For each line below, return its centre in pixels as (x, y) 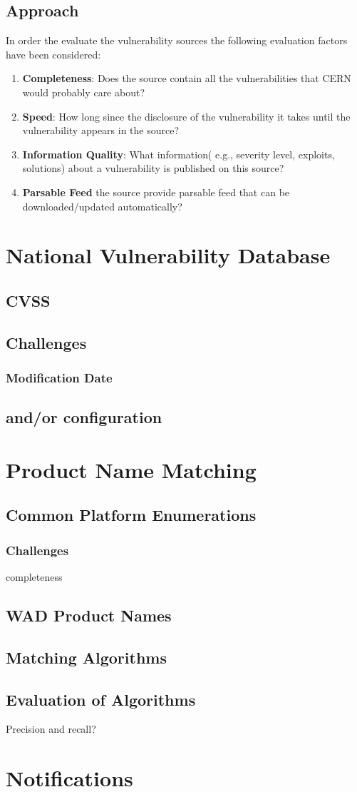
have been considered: (53, 54)
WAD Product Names (89, 615)
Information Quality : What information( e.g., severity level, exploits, (178, 154)
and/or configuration (84, 417)
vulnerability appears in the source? (101, 130)
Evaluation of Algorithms (101, 699)
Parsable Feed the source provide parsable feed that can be (156, 192)
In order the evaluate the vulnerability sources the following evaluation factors (177, 40)
